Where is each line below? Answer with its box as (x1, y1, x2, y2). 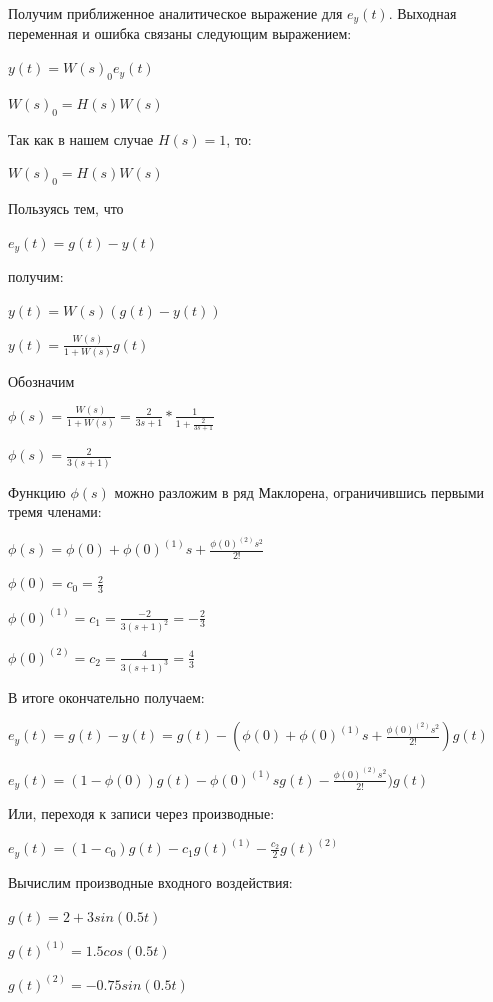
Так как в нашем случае (8, 128, 154, 149)
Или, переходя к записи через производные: (8, 803, 275, 824)
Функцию (8, 481, 66, 502)
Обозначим (8, 370, 75, 391)
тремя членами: (8, 501, 102, 522)
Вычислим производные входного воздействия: (8, 871, 293, 892)
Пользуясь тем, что (8, 198, 124, 219)
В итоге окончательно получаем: (8, 686, 205, 707)
